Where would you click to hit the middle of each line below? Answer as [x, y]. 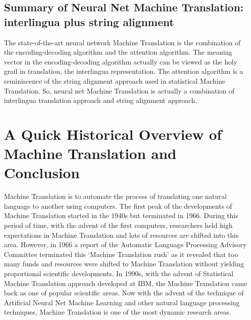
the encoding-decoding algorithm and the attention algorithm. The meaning [118, 52]
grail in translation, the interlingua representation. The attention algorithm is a [124, 71]
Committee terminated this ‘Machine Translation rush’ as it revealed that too [121, 254]
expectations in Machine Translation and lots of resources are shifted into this [121, 235]
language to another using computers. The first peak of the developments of [118, 206]
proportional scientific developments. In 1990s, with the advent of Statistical [119, 273]
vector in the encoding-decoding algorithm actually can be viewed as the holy [121, 61]
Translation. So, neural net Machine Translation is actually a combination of [119, 90]
